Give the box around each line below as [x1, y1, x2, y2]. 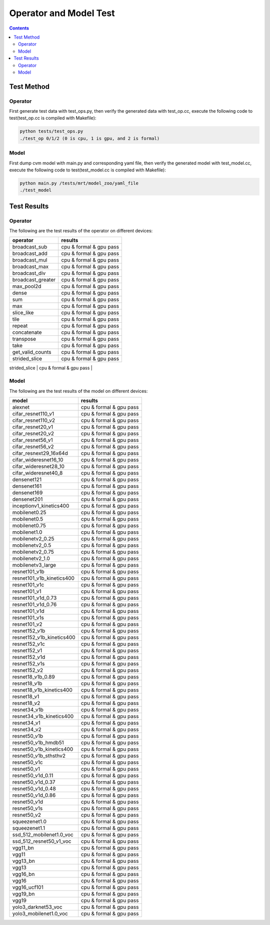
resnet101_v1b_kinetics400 [12, 574, 75, 581]
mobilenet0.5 [12, 515, 43, 522]
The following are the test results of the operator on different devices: [9, 228, 153, 234]
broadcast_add [12, 250, 47, 257]
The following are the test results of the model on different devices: [9, 388, 148, 394]
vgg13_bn [12, 857, 35, 864]
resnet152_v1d [12, 653, 45, 660]
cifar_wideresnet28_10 [12, 462, 65, 470]
